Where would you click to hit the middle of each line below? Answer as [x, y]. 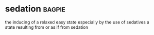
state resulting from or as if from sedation [47, 27]
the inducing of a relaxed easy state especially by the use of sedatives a [77, 22]
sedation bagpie [35, 9]
